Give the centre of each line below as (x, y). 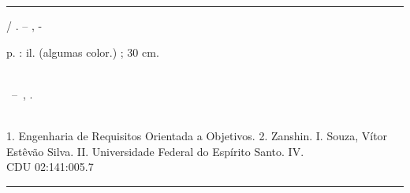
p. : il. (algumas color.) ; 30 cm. (83, 52)
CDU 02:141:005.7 (50, 167)
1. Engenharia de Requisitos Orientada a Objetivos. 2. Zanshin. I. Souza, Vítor (197, 135)
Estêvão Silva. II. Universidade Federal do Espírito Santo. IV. (155, 151)
